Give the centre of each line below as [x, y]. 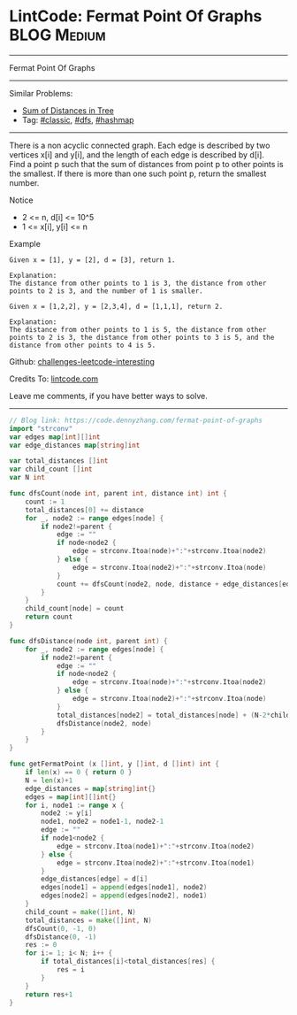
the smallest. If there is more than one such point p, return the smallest [138, 173]
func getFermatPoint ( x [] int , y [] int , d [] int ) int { [114, 764]
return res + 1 [49, 994]
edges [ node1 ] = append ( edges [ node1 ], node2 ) [124, 888]
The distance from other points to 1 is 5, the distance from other [138, 329]
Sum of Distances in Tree [68, 110]
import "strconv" [41, 428]
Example [25, 243]
